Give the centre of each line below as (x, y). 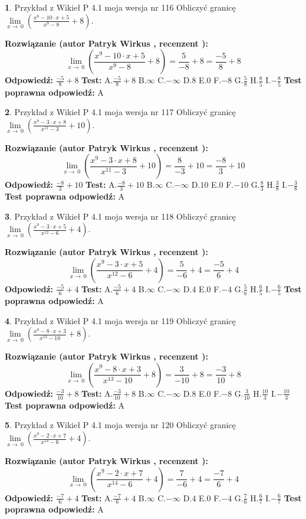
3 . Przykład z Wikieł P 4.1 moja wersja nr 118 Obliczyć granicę (120, 216)
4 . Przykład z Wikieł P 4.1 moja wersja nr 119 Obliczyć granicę (120, 320)
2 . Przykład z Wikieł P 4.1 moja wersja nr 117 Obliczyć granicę (120, 112)
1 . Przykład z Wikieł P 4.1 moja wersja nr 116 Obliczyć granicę (120, 7)
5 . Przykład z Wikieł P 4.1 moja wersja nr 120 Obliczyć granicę (120, 425)
